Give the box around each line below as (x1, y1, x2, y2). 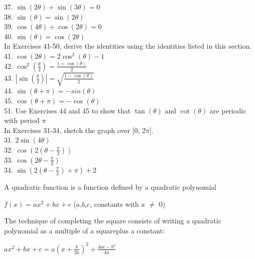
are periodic (209, 105, 246, 115)
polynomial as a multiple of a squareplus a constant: (4, 225, 165, 235)
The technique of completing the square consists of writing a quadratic (4, 215, 221, 226)
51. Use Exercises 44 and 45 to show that (4, 105, 131, 115)
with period (4, 115, 40, 125)
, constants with (89, 198, 139, 209)
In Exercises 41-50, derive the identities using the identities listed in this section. (4, 41, 252, 51)
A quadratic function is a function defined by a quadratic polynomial (4, 181, 216, 192)
